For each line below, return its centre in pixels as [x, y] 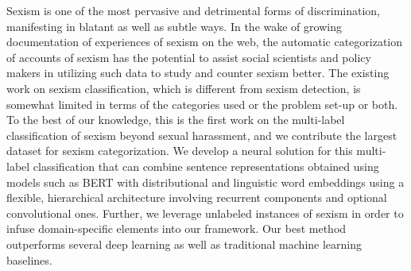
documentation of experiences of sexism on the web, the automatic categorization [205, 42]
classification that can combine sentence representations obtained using [206, 166]
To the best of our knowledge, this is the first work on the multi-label [176, 120]
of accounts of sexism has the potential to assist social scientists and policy [189, 57]
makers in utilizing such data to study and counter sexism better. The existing [198, 73]
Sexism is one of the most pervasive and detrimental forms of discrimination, [193, 10]
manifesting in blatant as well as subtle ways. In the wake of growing [174, 26]
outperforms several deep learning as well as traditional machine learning [184, 244]
